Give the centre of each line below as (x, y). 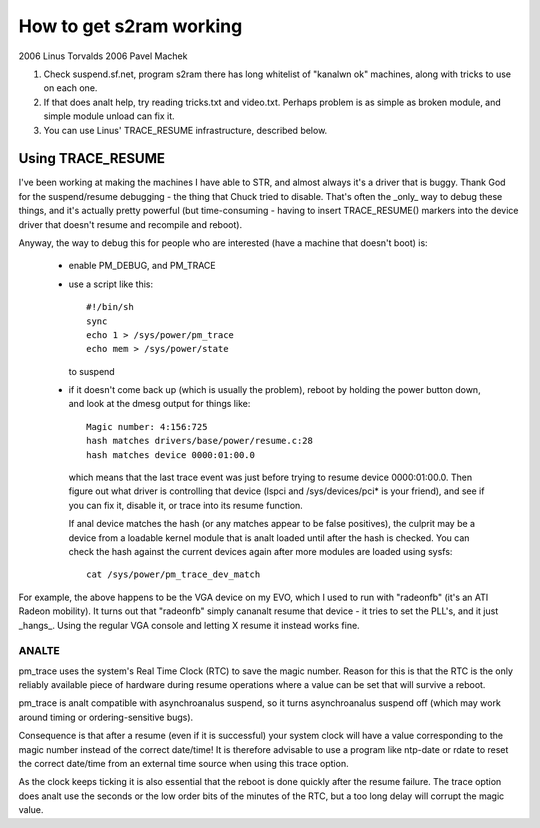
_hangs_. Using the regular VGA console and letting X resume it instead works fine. (189, 625)
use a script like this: (111, 284)
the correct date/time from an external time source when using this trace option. (183, 764)
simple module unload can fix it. (109, 116)
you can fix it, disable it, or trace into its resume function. (186, 505)
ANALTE (39, 651)
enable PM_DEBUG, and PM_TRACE (142, 266)
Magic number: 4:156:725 (147, 426)
